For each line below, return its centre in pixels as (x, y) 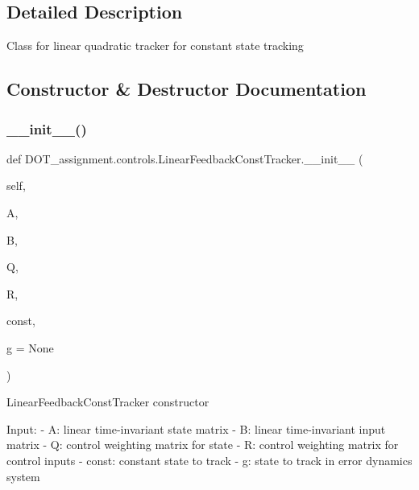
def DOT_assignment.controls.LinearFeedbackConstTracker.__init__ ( (185, 158)
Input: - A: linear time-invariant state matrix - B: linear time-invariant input (196, 428)
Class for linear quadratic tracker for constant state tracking (155, 45)
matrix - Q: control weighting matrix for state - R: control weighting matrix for (203, 445)
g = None (30, 347)
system (23, 476)
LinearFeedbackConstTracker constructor (108, 402)
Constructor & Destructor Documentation (187, 89)
